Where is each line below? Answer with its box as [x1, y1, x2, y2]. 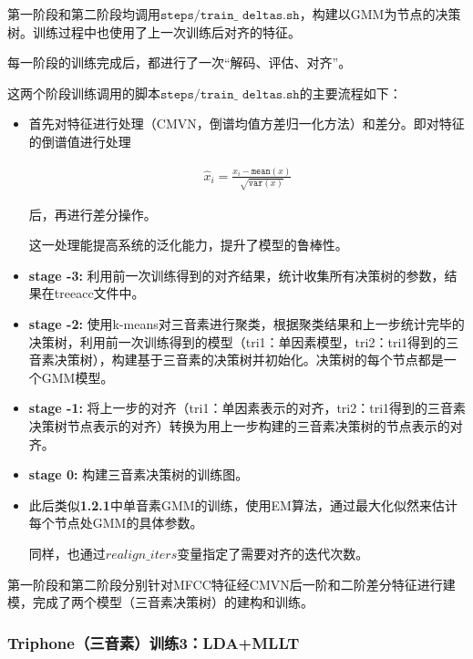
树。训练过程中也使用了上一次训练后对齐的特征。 [7, 22, 301, 41]
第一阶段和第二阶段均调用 [7, 5, 160, 23]
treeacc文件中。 [54, 283, 145, 303]
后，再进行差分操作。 [28, 204, 157, 223]
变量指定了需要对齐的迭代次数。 [177, 543, 369, 562]
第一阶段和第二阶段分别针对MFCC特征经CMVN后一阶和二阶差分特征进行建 [7, 574, 456, 593]
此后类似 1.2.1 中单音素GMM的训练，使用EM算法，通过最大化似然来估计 [28, 495, 458, 514]
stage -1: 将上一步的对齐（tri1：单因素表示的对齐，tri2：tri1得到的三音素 [28, 398, 467, 417]
